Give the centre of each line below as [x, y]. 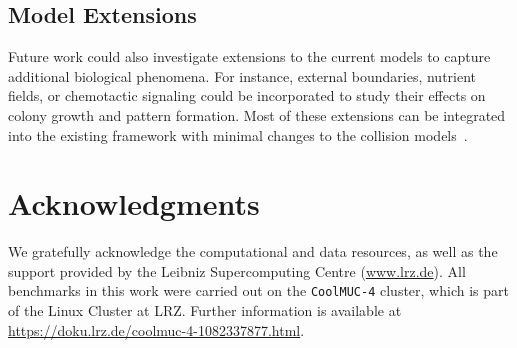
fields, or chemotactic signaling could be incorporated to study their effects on [247, 95]
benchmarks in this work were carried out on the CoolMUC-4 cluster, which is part [258, 290]
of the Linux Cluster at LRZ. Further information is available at [205, 310]
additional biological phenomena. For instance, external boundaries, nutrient [242, 75]
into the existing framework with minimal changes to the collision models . [238, 134]
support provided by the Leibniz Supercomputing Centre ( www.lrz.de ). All [237, 270]
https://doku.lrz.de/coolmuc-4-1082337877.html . [156, 329]
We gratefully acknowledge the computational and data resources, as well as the [253, 251]
